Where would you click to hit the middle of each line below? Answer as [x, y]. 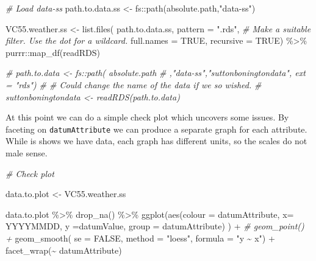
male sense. [27, 153]
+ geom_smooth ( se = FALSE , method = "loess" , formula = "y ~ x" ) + [140, 238]
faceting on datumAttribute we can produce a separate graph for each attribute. [156, 129]
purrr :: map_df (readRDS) [53, 52]
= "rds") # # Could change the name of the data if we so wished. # [134, 84]
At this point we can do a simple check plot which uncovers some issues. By [147, 117]
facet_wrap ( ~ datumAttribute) [64, 250]
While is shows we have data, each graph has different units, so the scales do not [156, 141]
